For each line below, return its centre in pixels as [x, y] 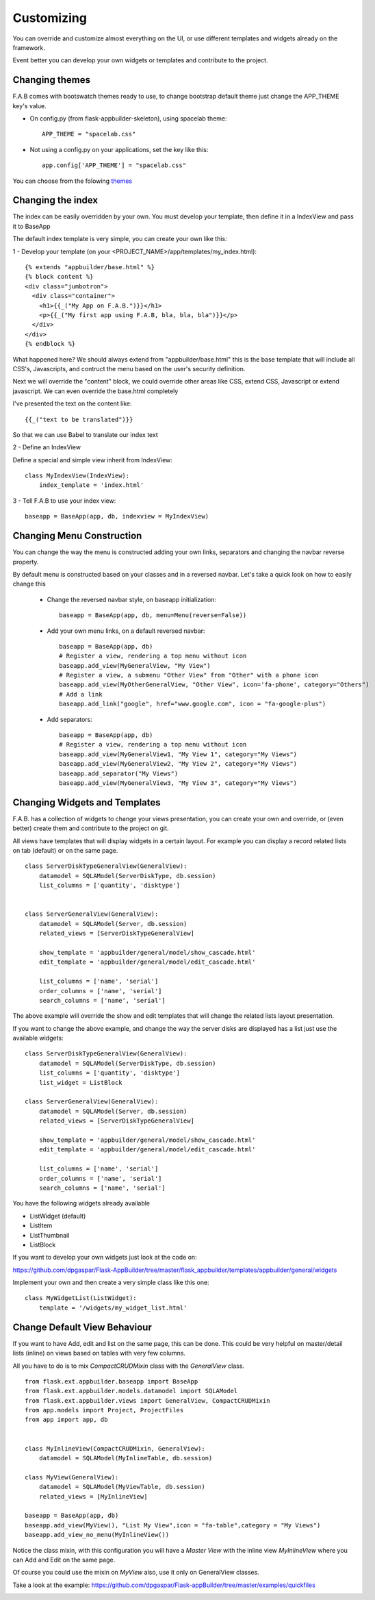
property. [26, 562]
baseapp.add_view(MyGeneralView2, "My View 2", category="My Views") [178, 764]
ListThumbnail [50, 1235]
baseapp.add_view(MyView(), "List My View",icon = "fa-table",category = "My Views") [173, 1525]
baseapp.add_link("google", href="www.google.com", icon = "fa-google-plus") [193, 704]
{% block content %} [59, 277]
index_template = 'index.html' [91, 485]
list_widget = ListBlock [80, 1083]
